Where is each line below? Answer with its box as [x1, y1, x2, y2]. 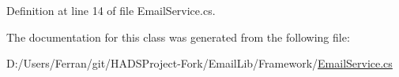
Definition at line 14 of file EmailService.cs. [6, 2, 216, 18]
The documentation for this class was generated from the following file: [6, 28, 350, 45]
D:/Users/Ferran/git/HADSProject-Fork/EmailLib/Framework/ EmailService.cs [6, 55, 393, 71]
